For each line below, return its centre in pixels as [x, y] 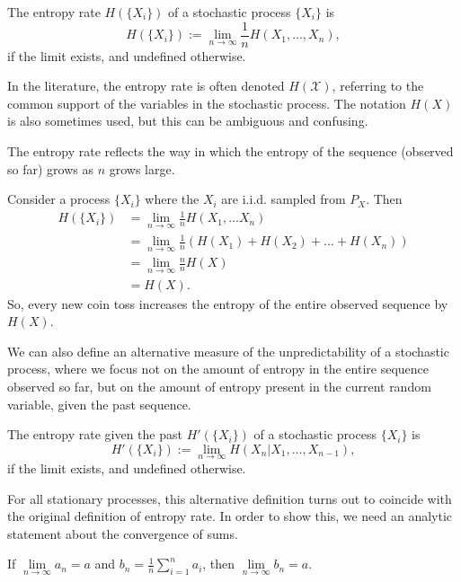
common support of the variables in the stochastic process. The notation [207, 103]
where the [172, 199]
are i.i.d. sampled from [284, 199]
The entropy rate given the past [95, 434]
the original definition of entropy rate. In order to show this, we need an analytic [230, 516]
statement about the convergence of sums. [123, 533]
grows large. [142, 168]
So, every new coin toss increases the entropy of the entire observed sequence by [228, 303]
